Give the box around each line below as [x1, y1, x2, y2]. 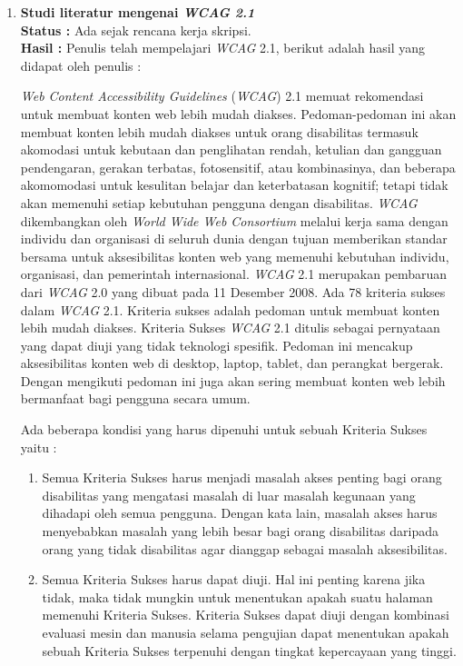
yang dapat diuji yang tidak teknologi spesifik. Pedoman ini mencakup [20, 335, 413, 354]
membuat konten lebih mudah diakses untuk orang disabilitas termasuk [20, 122, 419, 141]
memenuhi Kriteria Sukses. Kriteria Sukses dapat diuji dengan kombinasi [42, 605, 449, 624]
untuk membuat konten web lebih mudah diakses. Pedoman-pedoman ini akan [20, 104, 457, 123]
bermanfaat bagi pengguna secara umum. [20, 389, 251, 408]
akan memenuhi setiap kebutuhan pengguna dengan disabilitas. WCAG [20, 193, 418, 212]
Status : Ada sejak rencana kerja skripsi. [20, 20, 251, 39]
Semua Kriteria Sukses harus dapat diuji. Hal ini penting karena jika [42, 570, 426, 589]
